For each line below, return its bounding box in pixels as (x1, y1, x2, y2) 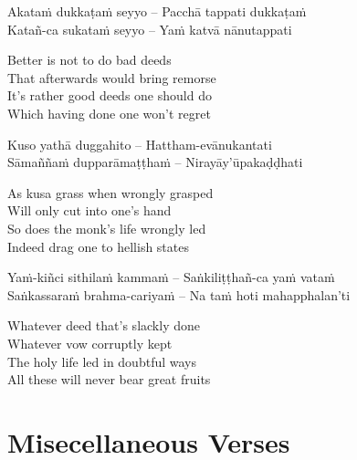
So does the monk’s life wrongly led (7, 218, 206, 237)
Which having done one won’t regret (7, 103, 211, 122)
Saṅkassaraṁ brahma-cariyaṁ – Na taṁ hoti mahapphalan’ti (7, 285, 351, 304)
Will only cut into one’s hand (7, 201, 172, 220)
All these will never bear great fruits (7, 370, 211, 389)
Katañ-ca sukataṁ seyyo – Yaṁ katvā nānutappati (7, 19, 292, 38)
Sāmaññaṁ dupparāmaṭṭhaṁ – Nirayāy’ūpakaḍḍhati (7, 152, 303, 172)
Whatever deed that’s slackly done (7, 316, 200, 335)
